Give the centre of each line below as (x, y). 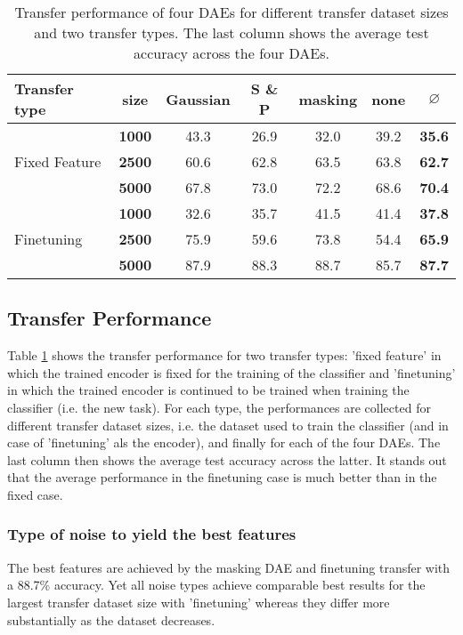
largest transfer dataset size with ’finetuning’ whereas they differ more (199, 602)
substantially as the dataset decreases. (111, 619)
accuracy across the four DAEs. (231, 53)
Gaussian (198, 99)
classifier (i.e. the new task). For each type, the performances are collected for (219, 407)
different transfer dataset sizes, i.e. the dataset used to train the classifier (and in (228, 425)
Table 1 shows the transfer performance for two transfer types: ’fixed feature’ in (224, 355)
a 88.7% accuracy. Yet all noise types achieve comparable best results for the (216, 585)
